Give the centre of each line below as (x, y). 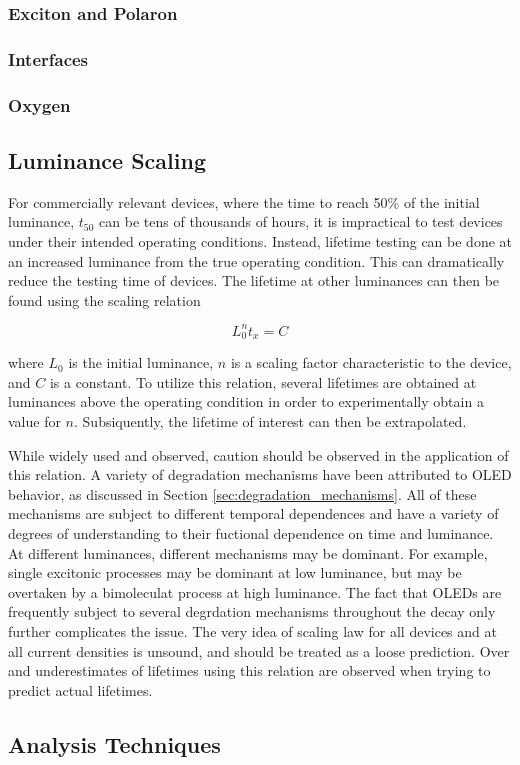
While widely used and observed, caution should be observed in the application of (258, 454)
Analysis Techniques (114, 743)
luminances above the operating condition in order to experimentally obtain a (246, 401)
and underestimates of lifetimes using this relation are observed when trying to (249, 670)
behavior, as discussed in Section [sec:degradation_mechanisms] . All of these (242, 493)
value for (34, 421)
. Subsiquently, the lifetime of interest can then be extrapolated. (270, 421)
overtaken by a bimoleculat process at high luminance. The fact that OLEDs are (255, 591)
